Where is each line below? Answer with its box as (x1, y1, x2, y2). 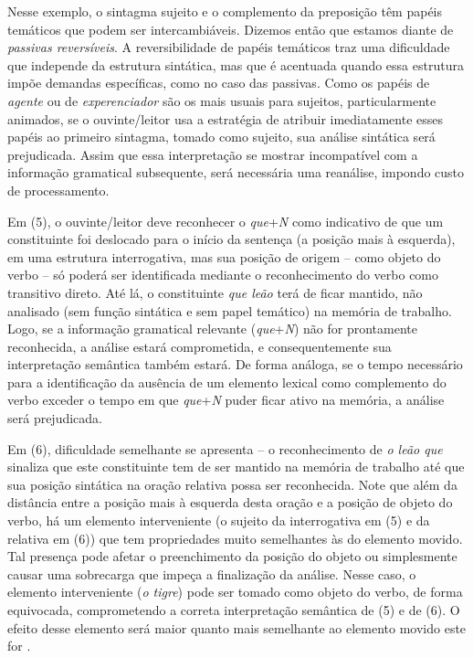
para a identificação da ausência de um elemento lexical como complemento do (7, 372, 447, 391)
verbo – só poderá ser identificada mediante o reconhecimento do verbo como (7, 265, 439, 284)
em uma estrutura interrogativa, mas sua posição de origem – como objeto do (7, 247, 441, 266)
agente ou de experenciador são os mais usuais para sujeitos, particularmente (7, 90, 436, 110)
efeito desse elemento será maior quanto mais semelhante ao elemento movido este (7, 618, 467, 637)
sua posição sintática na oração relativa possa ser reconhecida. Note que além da (7, 474, 457, 493)
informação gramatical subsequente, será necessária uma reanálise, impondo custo (7, 163, 465, 182)
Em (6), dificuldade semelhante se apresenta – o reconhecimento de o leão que (7, 439, 443, 458)
